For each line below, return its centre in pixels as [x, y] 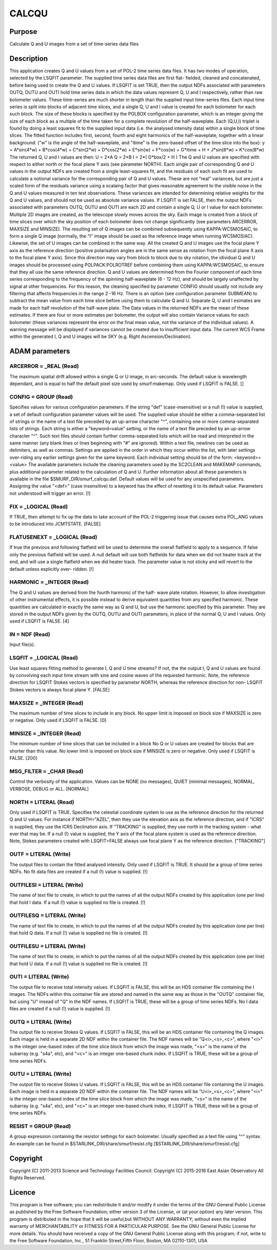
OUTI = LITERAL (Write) [39, 977]
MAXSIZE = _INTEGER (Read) [46, 703]
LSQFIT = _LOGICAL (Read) [44, 658]
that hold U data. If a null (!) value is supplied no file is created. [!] [78, 964]
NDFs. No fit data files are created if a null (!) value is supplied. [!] [79, 872]
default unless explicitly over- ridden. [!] [52, 569]
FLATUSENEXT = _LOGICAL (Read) [53, 537]
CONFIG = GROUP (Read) [41, 397]
